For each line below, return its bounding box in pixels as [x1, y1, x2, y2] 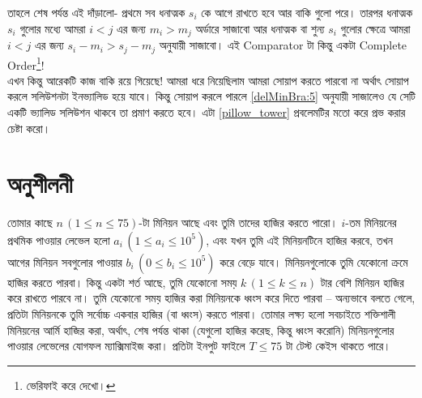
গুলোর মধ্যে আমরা [19, 19, 86, 36]
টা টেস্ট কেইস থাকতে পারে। [285, 337, 391, 354]
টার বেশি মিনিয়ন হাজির [320, 273, 404, 290]
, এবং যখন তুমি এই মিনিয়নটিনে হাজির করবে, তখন [206, 231, 393, 248]
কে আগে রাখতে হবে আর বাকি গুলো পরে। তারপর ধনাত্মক [201, 4, 413, 20]
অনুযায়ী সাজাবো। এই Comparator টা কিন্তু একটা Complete [159, 36, 407, 53]
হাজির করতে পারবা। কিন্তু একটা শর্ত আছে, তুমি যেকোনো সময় [7, 273, 237, 290]
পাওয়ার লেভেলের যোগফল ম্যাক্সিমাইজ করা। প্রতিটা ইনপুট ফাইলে [7, 337, 245, 354]
